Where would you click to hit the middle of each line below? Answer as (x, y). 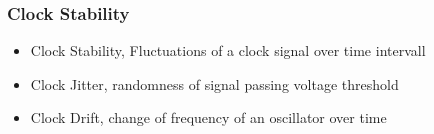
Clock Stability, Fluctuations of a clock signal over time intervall (228, 50)
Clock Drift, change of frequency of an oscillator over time (208, 117)
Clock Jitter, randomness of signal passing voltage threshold (214, 83)
